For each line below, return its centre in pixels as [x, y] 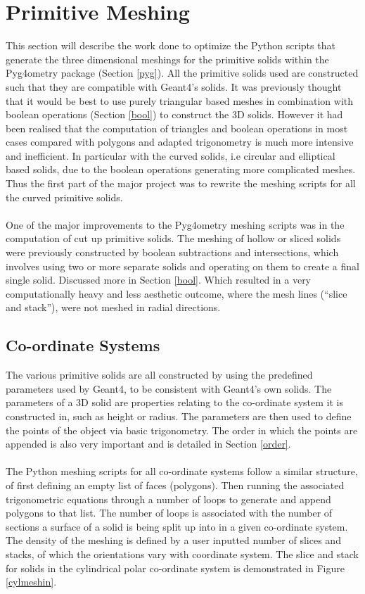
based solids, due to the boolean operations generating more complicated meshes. [181, 169]
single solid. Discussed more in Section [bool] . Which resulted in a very [159, 280]
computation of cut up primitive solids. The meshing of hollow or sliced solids [173, 238]
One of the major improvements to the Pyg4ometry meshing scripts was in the [175, 224]
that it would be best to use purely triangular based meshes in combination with [180, 100]
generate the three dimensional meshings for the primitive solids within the [167, 59]
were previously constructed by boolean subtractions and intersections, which [172, 252]
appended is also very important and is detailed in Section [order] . [148, 444]
